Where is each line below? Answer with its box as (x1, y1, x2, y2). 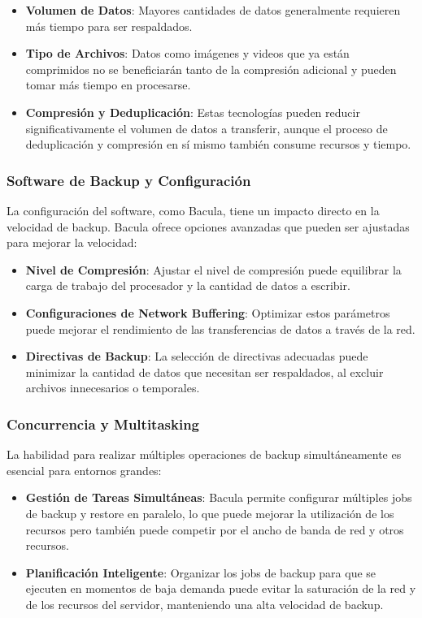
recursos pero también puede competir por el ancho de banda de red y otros (25, 521, 404, 538)
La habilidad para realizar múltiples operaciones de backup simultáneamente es (7, 446, 402, 463)
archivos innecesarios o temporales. (25, 379, 200, 396)
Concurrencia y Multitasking (7, 413, 199, 434)
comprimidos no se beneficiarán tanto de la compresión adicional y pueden (25, 60, 397, 77)
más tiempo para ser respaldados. (25, 17, 193, 34)
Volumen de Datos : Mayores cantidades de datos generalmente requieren (25, 2, 401, 18)
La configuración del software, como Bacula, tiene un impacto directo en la (7, 201, 380, 218)
